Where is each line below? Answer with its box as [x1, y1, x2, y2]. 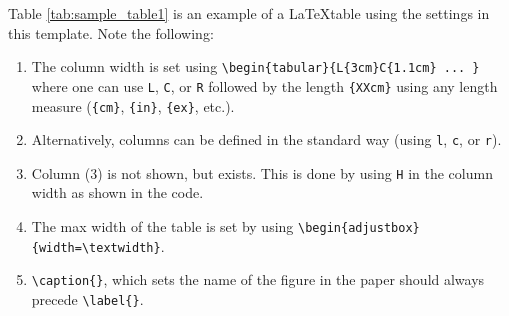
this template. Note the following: [8, 22, 214, 43]
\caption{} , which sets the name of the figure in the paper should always [31, 269, 485, 290]
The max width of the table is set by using [31, 216, 294, 237]
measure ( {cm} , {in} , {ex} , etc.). [31, 95, 235, 116]
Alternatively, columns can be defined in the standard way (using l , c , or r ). [31, 129, 502, 150]
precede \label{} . [31, 289, 144, 310]
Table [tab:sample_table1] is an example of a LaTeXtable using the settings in [8, 3, 490, 23]
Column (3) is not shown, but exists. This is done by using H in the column [31, 162, 493, 183]
